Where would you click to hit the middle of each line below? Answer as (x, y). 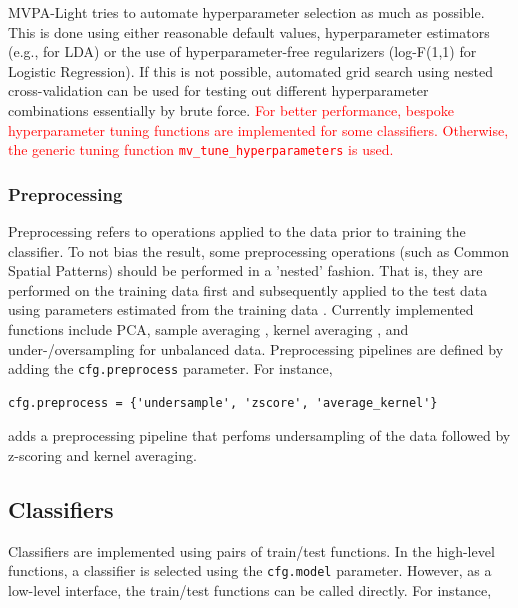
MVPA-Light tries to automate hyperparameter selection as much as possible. (246, 12)
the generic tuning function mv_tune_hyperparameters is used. (201, 149)
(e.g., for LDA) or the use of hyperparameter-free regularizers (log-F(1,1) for (242, 51)
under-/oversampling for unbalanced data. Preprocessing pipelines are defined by (256, 348)
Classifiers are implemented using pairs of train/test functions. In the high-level (251, 550)
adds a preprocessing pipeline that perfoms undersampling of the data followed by (259, 435)
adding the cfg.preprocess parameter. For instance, (170, 368)
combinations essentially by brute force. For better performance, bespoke (231, 109)
